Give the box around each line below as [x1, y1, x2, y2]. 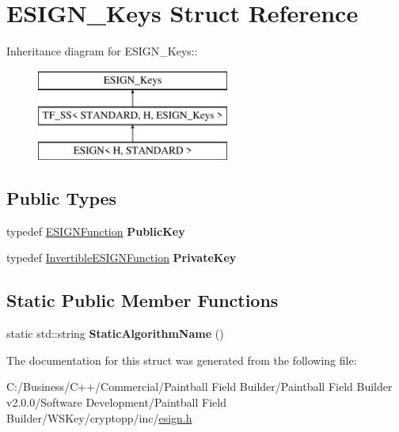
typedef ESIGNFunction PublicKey [6, 222, 185, 239]
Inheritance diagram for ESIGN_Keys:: [6, 43, 198, 59]
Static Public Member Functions [6, 288, 279, 313]
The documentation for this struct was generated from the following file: [6, 351, 357, 368]
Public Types [6, 186, 117, 210]
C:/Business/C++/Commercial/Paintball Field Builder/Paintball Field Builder [6, 378, 393, 395]
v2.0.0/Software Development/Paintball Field [6, 394, 226, 411]
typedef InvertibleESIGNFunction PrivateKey [6, 249, 237, 266]
